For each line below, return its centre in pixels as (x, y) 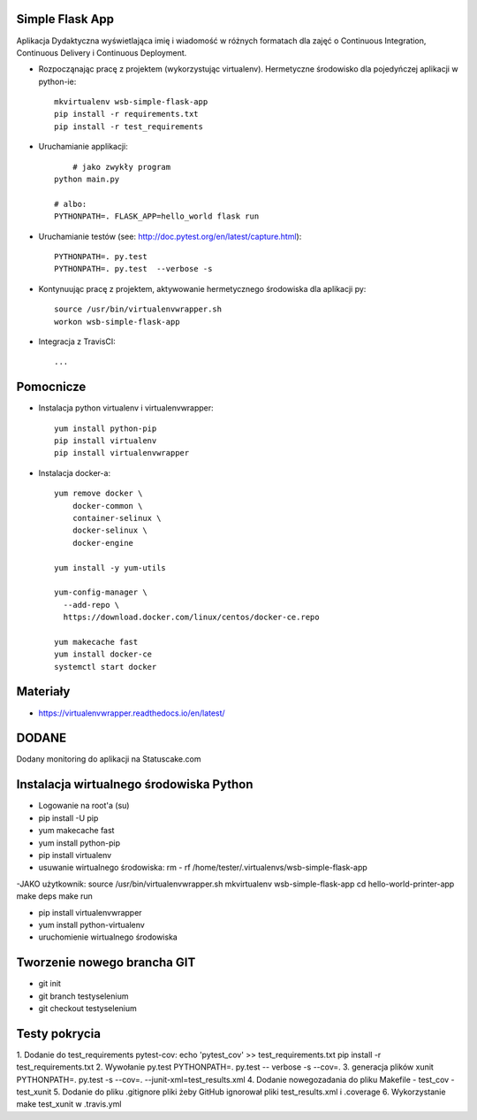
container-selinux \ (117, 518)
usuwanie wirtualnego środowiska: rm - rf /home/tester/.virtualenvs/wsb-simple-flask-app (203, 868)
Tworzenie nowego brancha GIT (106, 963)
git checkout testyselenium (87, 1008)
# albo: (71, 204)
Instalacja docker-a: (74, 472)
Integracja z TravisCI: (77, 341)
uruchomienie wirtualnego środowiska (108, 937)
